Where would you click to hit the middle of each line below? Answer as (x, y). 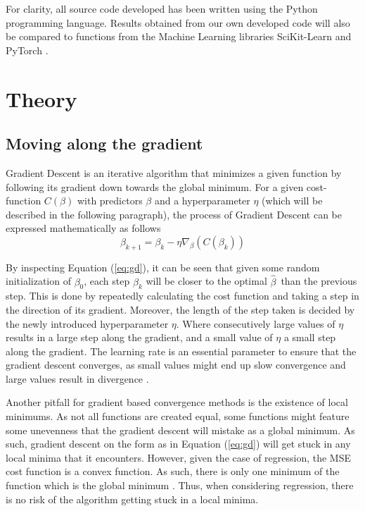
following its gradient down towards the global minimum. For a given (155, 186)
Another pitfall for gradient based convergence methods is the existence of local (177, 402)
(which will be (292, 201)
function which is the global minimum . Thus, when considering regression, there (180, 485)
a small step (310, 337)
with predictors (110, 201)
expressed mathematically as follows (83, 228)
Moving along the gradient (104, 143)
